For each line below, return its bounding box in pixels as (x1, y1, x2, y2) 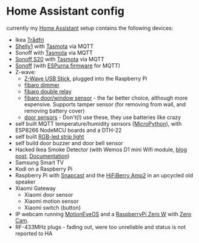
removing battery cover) (24, 107, 85, 114)
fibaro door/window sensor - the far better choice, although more (24, 94, 188, 101)
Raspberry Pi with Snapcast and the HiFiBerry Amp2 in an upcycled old (15, 171, 193, 179)
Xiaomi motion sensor (24, 197, 79, 205)
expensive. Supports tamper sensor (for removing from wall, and (24, 100, 186, 108)
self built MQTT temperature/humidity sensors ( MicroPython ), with (15, 120, 182, 127)
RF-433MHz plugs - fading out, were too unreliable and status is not (15, 223, 186, 230)
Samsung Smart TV (15, 159, 64, 166)
